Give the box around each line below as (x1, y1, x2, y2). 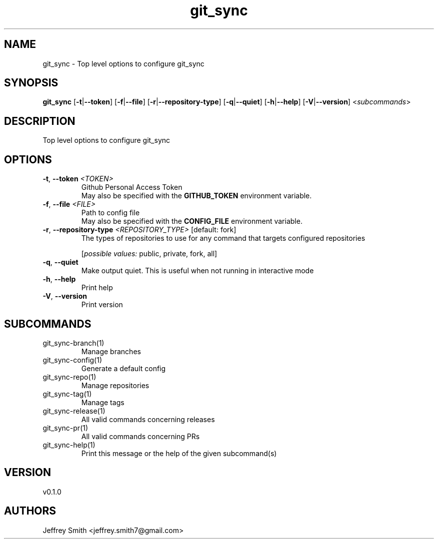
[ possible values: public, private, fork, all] (81, 249, 217, 258)
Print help (81, 283, 113, 292)
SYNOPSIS (4, 76, 58, 89)
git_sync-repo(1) (42, 372, 96, 381)
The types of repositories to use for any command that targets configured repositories (81, 234, 365, 243)
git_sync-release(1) (42, 406, 105, 415)
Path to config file (81, 208, 140, 217)
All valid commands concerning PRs (81, 432, 200, 441)
